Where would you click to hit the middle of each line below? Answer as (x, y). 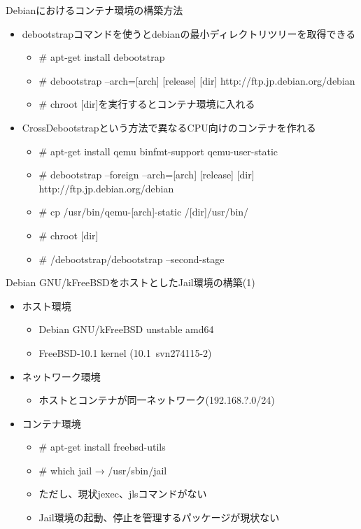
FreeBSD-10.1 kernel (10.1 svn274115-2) (125, 352)
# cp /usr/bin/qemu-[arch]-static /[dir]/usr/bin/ (144, 212)
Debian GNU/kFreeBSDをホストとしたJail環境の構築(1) (130, 282)
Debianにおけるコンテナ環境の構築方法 (94, 10)
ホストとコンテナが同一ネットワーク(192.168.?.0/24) (157, 400)
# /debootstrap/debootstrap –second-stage (132, 259)
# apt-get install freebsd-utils (102, 447)
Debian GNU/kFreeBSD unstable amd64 (126, 329)
